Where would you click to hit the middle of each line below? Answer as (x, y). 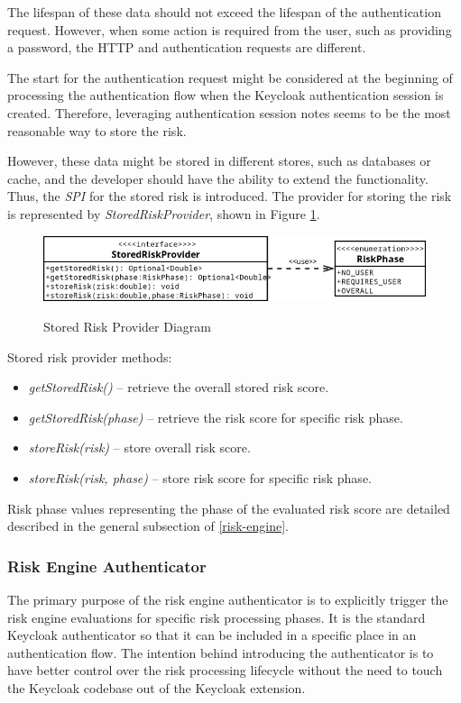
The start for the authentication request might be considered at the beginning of (230, 77)
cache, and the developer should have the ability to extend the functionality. (218, 178)
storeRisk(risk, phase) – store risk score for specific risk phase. (200, 477)
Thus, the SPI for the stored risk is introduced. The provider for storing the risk (230, 196)
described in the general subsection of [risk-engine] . (148, 526)
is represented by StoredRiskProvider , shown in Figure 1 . (164, 213)
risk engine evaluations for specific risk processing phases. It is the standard (217, 617)
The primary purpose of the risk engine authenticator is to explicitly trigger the (228, 599)
